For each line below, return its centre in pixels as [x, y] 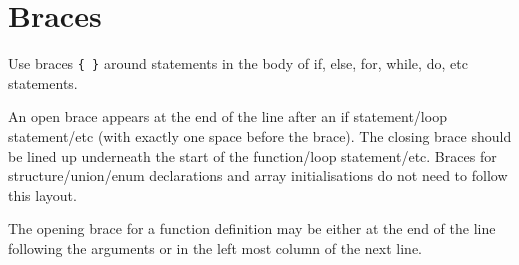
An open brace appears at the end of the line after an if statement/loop [227, 116]
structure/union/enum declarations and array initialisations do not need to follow [258, 175]
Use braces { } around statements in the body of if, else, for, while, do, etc [238, 63]
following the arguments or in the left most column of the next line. [215, 247]
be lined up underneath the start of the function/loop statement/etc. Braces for [252, 155]
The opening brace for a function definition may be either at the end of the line [252, 228]
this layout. [42, 194]
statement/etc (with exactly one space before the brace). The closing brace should [260, 135]
